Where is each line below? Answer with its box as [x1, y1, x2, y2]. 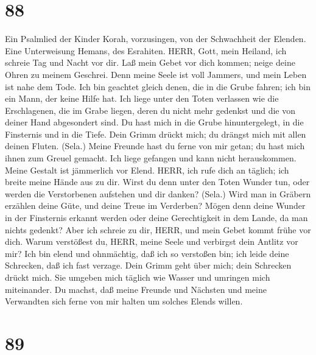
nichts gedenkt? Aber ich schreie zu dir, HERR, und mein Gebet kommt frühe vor [5, 223, 311, 236]
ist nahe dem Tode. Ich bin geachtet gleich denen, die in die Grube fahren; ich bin [5, 80, 311, 93]
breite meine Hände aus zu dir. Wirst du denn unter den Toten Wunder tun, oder [5, 175, 310, 188]
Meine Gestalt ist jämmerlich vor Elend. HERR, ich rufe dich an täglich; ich [5, 163, 289, 176]
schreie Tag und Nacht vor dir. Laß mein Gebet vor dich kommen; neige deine [5, 56, 295, 69]
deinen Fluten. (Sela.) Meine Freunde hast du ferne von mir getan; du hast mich [5, 139, 305, 152]
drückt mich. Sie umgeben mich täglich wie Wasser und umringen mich [5, 271, 270, 283]
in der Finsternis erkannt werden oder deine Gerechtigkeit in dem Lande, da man [5, 211, 308, 224]
